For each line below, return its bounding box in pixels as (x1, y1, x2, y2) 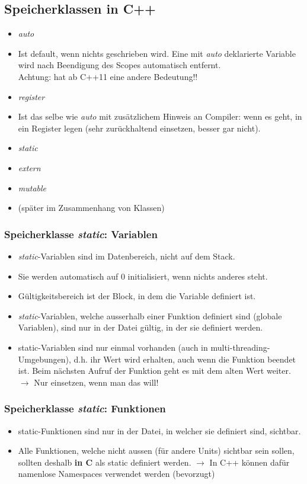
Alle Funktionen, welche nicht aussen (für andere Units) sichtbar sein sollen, (18, 444, 295, 457)
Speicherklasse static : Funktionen (4, 401, 166, 416)
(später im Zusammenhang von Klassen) (18, 201, 165, 214)
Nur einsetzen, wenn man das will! (34, 376, 159, 388)
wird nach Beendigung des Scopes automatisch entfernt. (18, 59, 221, 71)
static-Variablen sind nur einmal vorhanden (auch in (18, 341, 208, 353)
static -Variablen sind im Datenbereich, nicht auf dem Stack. (18, 249, 235, 262)
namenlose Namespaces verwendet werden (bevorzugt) (18, 467, 215, 480)
